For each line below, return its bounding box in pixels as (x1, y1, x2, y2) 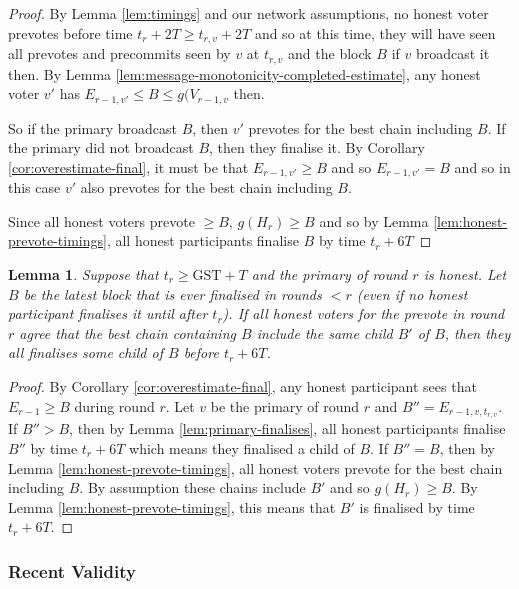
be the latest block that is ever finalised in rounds (23, 283, 322, 304)
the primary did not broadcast (8, 137, 194, 158)
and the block (288, 43, 372, 64)
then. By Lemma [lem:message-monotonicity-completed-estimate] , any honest (8, 63, 481, 84)
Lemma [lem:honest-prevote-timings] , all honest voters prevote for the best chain (8, 457, 503, 478)
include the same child (256, 322, 393, 343)
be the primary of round (210, 395, 360, 416)
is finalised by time (359, 496, 475, 517)
